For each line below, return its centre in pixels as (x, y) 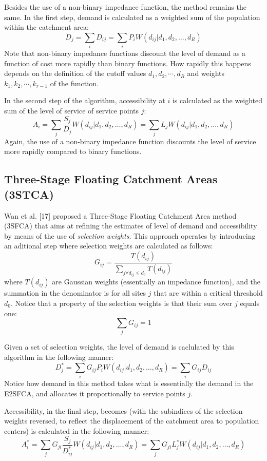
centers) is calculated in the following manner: (77, 430)
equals (250, 303)
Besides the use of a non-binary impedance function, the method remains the (125, 7)
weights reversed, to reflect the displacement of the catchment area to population (132, 421)
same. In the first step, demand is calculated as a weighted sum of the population (132, 17)
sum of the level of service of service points (72, 111)
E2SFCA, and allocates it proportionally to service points (95, 393)
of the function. (74, 83)
